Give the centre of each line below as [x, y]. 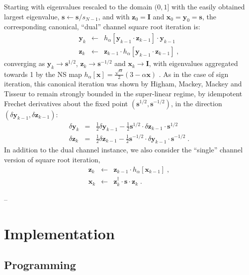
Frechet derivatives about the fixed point [66, 103]
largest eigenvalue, [32, 16]
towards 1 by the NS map [43, 74]
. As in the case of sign [194, 74]
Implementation [59, 233]
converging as [25, 63]
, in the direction [196, 103]
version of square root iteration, [52, 159]
